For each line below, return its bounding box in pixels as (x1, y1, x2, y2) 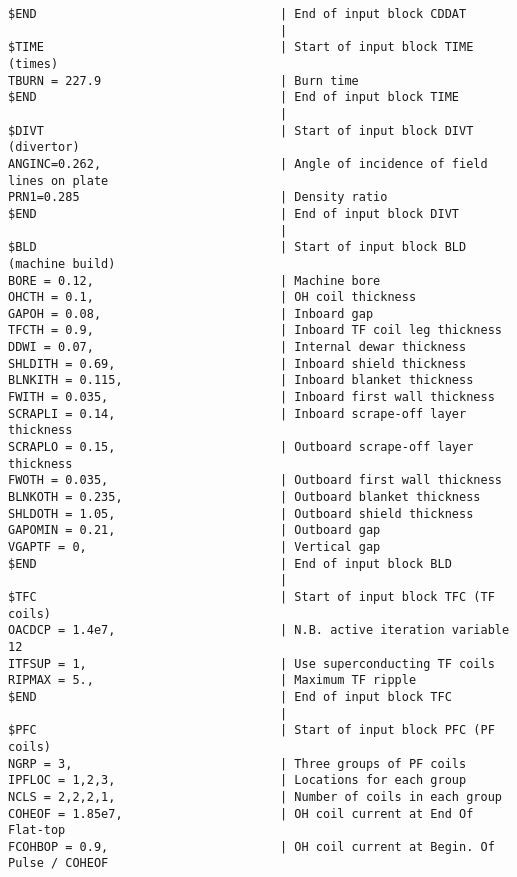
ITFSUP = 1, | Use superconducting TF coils (8, 656, 495, 671)
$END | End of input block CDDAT (8, 7, 467, 21)
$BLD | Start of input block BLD (8, 240, 467, 255)
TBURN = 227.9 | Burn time (8, 73, 359, 88)
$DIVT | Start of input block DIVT (8, 123, 474, 138)
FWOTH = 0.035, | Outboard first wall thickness (8, 473, 502, 488)
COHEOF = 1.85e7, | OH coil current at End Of (8, 806, 474, 821)
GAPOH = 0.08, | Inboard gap (8, 306, 374, 321)
